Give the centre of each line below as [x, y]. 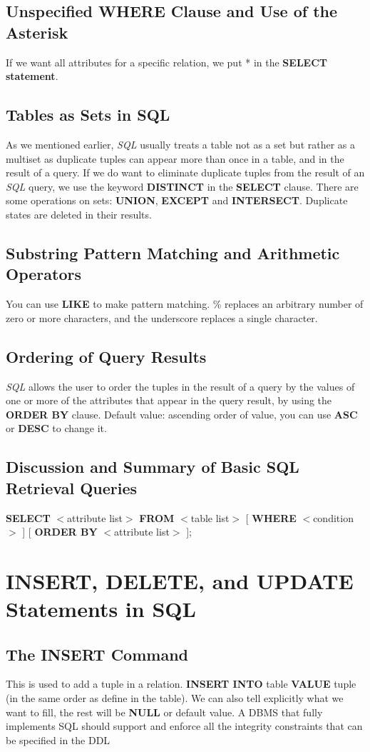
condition [333, 517]
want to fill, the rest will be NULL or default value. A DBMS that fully [164, 712]
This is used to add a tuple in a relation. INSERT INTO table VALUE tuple [181, 684]
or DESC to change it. [56, 428]
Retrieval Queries [72, 487]
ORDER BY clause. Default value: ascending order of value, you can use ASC [182, 414]
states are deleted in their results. [79, 214]
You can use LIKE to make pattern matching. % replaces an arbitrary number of [185, 304]
